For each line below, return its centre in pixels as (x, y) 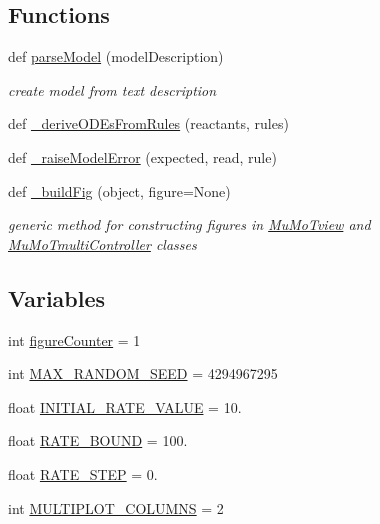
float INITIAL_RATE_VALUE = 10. (125, 406)
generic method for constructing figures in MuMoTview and (189, 224)
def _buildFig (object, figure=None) (119, 190)
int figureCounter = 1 (74, 339)
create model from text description (112, 89)
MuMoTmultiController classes (102, 243)
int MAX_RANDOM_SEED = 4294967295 (143, 373)
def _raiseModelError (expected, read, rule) (142, 156)
